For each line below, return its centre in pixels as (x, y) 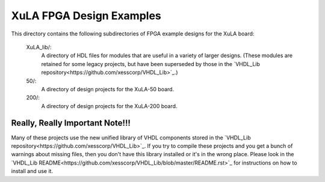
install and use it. (32, 171)
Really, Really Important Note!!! (71, 123)
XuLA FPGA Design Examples (86, 16)
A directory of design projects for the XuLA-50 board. (108, 89)
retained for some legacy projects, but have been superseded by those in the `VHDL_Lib (150, 64)
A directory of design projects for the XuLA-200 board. (109, 106)
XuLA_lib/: (39, 47)
